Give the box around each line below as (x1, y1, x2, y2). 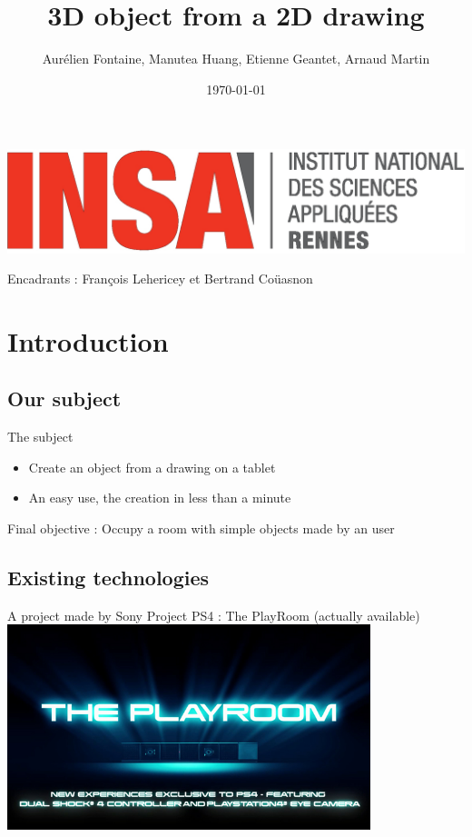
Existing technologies (7, 563, 210, 592)
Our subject (7, 384, 122, 413)
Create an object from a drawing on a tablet (28, 457, 276, 476)
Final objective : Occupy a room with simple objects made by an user (7, 519, 395, 538)
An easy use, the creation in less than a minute (28, 488, 291, 507)
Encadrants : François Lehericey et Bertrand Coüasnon (7, 269, 313, 288)
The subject (7, 427, 74, 446)
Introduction (7, 322, 169, 359)
